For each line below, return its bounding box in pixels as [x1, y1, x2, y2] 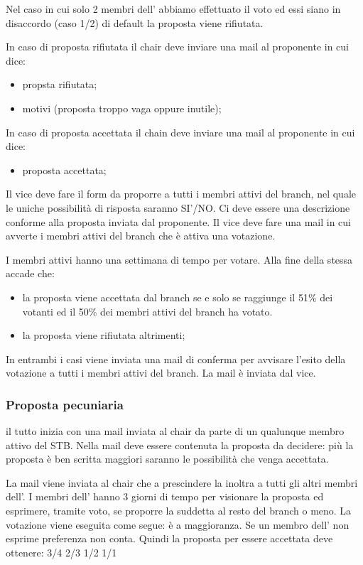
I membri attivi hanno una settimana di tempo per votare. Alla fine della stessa [6, 252, 353, 267]
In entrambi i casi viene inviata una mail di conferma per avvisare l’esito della [6, 351, 346, 366]
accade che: [6, 266, 55, 281]
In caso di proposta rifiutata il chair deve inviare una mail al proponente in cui [6, 39, 349, 54]
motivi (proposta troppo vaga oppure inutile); [22, 100, 222, 115]
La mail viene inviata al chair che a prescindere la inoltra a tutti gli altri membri [6, 475, 358, 490]
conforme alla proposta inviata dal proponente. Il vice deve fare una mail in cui [6, 214, 351, 229]
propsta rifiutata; [22, 77, 97, 92]
